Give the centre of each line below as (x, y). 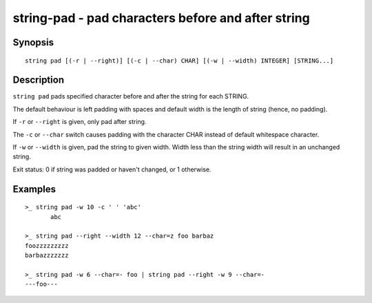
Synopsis (33, 42)
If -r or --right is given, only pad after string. (80, 122)
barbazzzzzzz (47, 255)
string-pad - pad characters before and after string (161, 18)
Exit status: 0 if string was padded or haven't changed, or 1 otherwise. (112, 169)
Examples (34, 189)
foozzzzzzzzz (47, 245)
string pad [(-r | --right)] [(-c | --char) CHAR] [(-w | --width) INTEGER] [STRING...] (179, 61)
